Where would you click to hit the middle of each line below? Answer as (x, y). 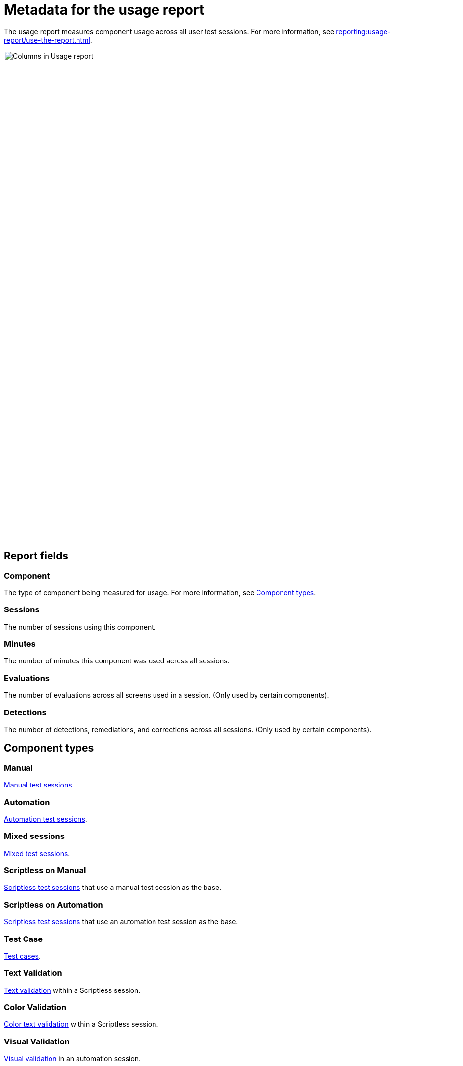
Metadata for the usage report (104, 10)
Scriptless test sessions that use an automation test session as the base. (121, 922)
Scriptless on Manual (45, 871)
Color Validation (35, 1007)
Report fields (36, 556)
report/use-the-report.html (47, 40)
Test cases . (22, 956)
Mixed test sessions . (37, 853)
